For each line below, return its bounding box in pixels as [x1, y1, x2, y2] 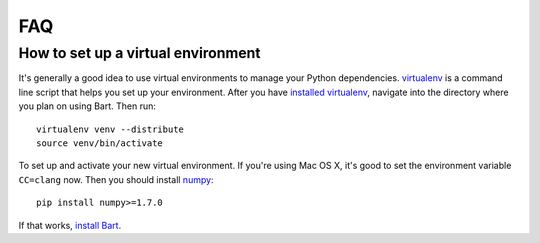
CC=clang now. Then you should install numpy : [18, 173, 214, 185]
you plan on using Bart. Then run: [18, 100, 157, 112]
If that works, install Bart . [18, 219, 122, 231]
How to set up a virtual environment [18, 44, 261, 62]
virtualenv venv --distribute [36, 123, 185, 135]
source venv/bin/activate [36, 137, 164, 149]
